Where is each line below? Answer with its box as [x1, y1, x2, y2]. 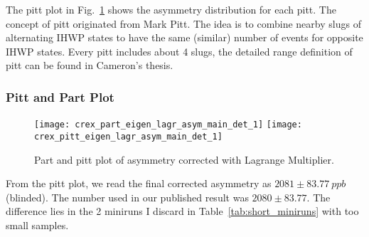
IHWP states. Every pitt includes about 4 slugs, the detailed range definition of [6, 43, 353, 58]
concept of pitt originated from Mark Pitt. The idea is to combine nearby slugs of [6, 16, 361, 31]
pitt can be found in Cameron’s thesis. [6, 58, 173, 73]
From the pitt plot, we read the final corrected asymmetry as [6, 176, 272, 191]
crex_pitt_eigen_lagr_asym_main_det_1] [34, 131, 223, 142]
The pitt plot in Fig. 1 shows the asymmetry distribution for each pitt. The [6, 2, 336, 16]
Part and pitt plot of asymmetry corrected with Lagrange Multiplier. [34, 152, 334, 167]
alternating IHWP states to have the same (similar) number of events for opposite [6, 30, 363, 45]
